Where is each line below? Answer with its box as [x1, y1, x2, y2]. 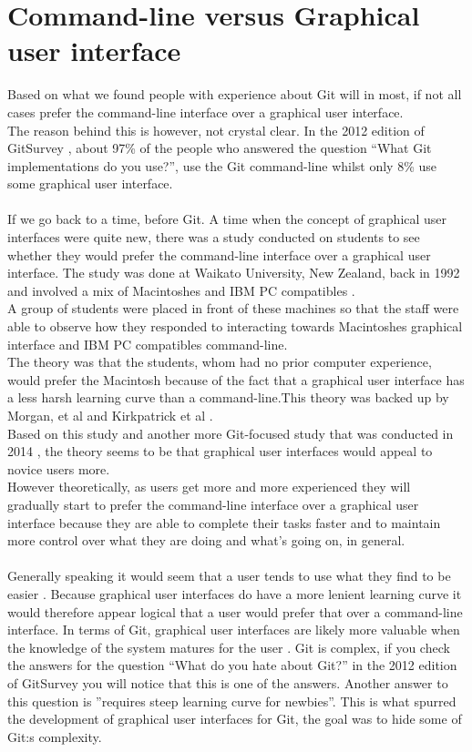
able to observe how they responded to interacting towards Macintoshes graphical [7, 317, 463, 336]
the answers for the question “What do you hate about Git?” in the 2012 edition [7, 655, 457, 675]
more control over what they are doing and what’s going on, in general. [7, 531, 405, 550]
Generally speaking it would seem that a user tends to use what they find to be [7, 566, 451, 585]
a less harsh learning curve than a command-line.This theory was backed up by [7, 388, 449, 407]
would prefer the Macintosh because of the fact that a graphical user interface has [7, 370, 465, 389]
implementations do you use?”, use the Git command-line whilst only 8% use [7, 156, 437, 175]
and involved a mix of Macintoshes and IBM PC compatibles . [7, 280, 355, 300]
